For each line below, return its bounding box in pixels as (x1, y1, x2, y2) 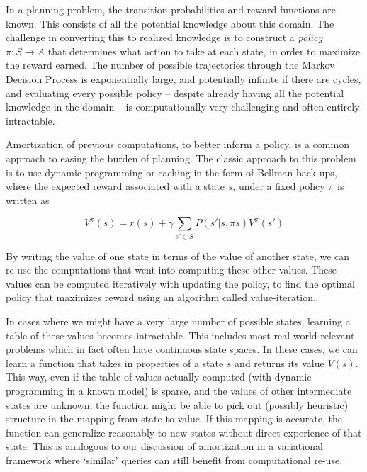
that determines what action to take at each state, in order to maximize (47, 43, 361, 58)
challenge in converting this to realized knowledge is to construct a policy (6, 30, 323, 45)
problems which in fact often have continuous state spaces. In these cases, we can (6, 342, 358, 356)
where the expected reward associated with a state (6, 179, 225, 193)
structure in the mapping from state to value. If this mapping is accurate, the (6, 411, 342, 426)
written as (6, 192, 50, 207)
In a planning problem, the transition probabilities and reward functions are (6, 2, 337, 16)
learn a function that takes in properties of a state (6, 355, 224, 370)
